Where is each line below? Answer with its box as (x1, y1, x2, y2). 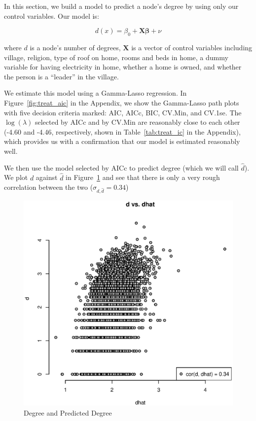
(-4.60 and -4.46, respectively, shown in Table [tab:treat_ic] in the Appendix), (4, 126, 241, 137)
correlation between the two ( (4, 182, 93, 192)
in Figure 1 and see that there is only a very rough (66, 172, 220, 182)
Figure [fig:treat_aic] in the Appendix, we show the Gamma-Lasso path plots (4, 97, 239, 107)
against (36, 172, 58, 182)
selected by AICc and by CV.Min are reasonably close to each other (35, 117, 240, 127)
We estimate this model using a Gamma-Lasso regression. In (4, 88, 187, 98)
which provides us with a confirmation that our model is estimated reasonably (4, 136, 240, 146)
